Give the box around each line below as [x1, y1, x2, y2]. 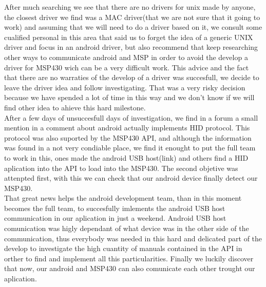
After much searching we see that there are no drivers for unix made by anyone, [4, 2, 256, 12]
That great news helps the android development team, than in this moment [4, 193, 242, 203]
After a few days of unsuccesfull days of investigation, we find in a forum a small [4, 112, 258, 123]
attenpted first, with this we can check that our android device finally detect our [4, 173, 258, 183]
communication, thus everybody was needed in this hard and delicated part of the [4, 233, 262, 243]
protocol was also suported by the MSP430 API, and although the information [4, 132, 252, 143]
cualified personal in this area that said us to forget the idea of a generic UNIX [4, 31, 253, 42]
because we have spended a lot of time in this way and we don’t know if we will [4, 92, 255, 103]
